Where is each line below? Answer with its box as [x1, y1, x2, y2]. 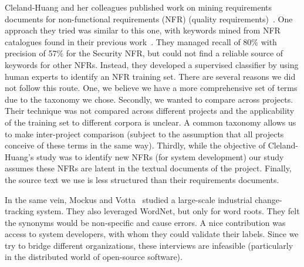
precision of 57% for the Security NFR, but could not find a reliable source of [5, 47, 283, 59]
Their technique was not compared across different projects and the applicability [5, 104, 295, 117]
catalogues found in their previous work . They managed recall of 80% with [5, 35, 277, 48]
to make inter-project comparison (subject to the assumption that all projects [5, 127, 284, 140]
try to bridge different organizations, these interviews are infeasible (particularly [5, 239, 293, 251]
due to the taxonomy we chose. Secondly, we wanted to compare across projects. [5, 93, 293, 105]
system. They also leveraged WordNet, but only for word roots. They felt [36, 205, 300, 217]
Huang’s [5, 150, 34, 163]
